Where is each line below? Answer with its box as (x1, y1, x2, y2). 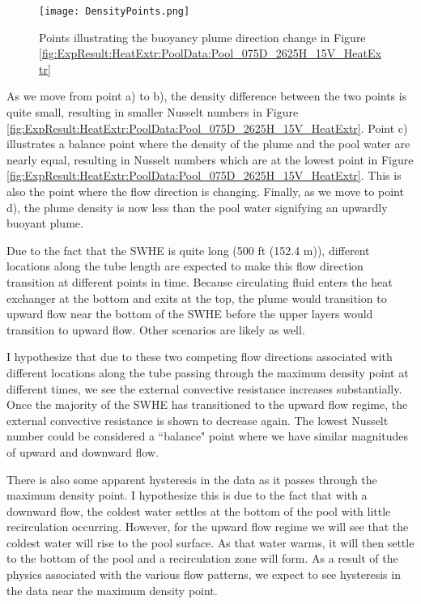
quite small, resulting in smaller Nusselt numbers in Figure (6, 104, 299, 121)
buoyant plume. (6, 215, 83, 232)
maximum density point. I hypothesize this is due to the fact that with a (6, 487, 368, 504)
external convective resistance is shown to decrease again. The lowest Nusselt (6, 411, 389, 428)
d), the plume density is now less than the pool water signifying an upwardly (6, 198, 388, 215)
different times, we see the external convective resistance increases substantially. (6, 380, 402, 397)
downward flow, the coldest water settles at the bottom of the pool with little (6, 502, 391, 519)
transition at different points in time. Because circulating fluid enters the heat (6, 273, 393, 290)
